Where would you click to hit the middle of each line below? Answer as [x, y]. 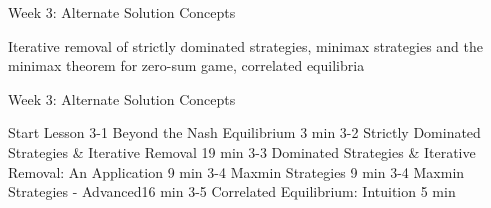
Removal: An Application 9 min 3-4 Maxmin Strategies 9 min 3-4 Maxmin [236, 171]
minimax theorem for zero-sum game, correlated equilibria [186, 65]
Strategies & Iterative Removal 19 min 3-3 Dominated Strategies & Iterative [242, 151]
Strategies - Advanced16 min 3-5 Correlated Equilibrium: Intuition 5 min [232, 191]
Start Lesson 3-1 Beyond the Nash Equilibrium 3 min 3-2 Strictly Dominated [244, 132]
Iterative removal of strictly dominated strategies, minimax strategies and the [245, 45]
